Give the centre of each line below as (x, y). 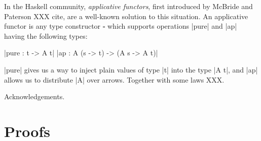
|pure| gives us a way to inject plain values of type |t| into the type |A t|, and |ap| (131, 69)
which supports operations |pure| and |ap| (172, 26)
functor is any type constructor (52, 26)
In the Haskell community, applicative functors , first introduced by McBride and (128, 6)
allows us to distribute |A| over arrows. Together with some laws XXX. (114, 79)
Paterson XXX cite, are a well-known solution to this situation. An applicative (126, 16)
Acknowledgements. (34, 96)
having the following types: (46, 36)
